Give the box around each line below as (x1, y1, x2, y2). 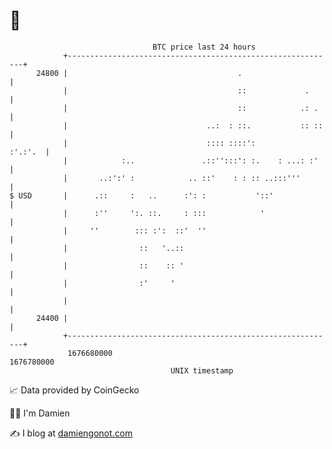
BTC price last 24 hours (152, 42, 256, 52)
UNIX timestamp (170, 365, 234, 376)
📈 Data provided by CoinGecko (9, 384, 140, 396)
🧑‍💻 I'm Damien (9, 407, 71, 419)
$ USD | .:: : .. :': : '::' (9, 190, 274, 201)
